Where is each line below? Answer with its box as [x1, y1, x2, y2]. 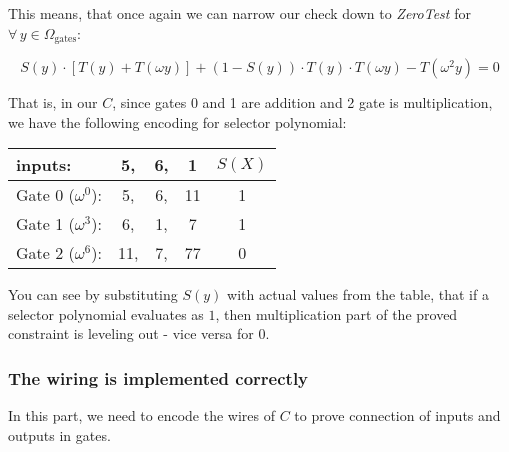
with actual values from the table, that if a [227, 284, 489, 305]
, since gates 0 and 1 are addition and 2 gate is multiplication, [112, 92, 493, 113]
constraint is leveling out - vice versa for [8, 323, 254, 344]
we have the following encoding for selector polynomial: [8, 111, 347, 132]
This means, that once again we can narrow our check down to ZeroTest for [8, 3, 471, 23]
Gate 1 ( [16, 212, 75, 236]
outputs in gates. [8, 424, 111, 445]
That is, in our [8, 92, 98, 113]
